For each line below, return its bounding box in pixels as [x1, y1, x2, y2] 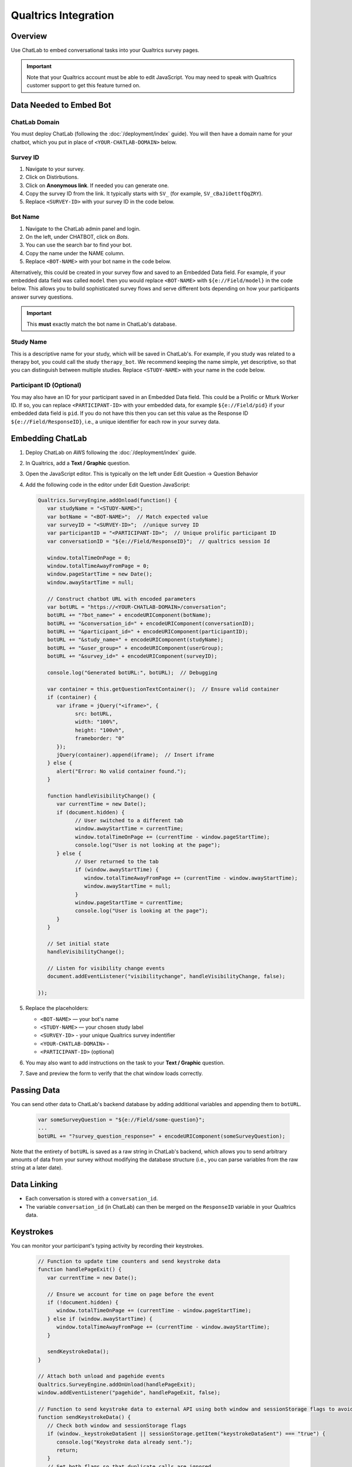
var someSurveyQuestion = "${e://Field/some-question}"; [38, 1116, 205, 1123]
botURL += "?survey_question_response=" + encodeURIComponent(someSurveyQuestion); [38, 1133, 286, 1140]
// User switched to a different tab [75, 817, 184, 824]
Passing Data [11, 1085, 60, 1095]
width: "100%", [75, 719, 119, 725]
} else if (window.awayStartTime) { [47, 1315, 153, 1322]
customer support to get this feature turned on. [26, 82, 141, 89]
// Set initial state [47, 940, 110, 947]
